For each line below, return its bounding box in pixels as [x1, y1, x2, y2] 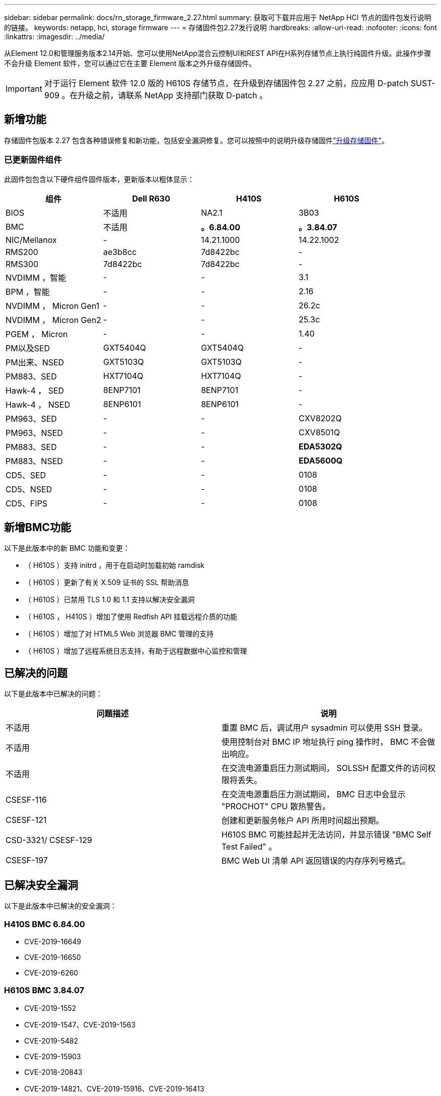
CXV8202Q [299, 413, 342, 423]
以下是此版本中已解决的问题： [4, 689, 103, 698]
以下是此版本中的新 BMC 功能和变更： [4, 544, 130, 553]
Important [6, 84, 42, 94]
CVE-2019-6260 [24, 968, 79, 977]
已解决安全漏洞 [4, 878, 78, 891]
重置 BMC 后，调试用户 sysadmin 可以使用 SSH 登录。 [222, 723, 427, 733]
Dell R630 [132, 193, 170, 204]
